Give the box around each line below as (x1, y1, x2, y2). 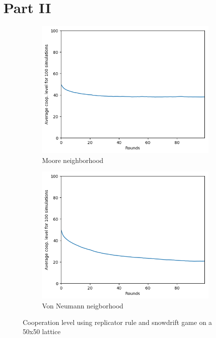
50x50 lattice (23, 326, 61, 337)
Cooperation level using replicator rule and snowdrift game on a (23, 317, 212, 327)
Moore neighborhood (42, 155, 103, 165)
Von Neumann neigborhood (42, 300, 124, 310)
